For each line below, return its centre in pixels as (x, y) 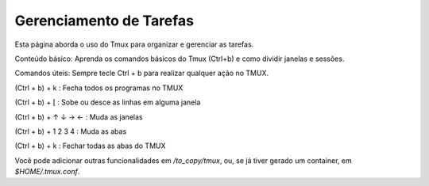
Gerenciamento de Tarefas (104, 21)
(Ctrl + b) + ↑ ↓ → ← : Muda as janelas (79, 117)
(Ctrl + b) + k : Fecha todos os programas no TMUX (99, 88)
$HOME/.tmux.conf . (47, 172)
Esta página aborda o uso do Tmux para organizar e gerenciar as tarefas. (134, 44)
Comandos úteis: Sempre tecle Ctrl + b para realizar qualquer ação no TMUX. (142, 73)
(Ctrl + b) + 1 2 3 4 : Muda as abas (71, 131)
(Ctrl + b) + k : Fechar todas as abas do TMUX (90, 146)
